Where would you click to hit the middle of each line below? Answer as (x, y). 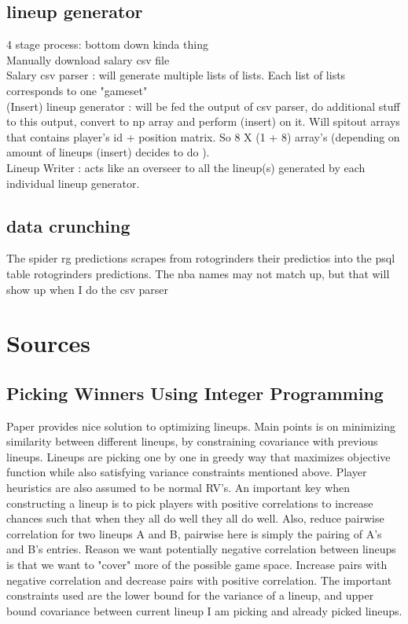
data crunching (68, 225)
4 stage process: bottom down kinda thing (107, 44)
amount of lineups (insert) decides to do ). (108, 152)
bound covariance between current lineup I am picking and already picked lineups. (204, 610)
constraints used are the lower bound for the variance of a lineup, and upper (190, 595)
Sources (48, 343)
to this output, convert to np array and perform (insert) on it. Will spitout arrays (203, 121)
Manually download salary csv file (88, 59)
